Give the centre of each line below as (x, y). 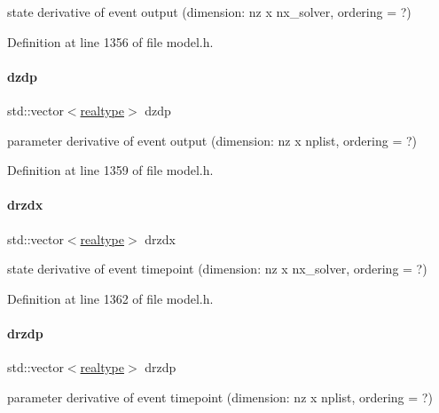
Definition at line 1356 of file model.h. (110, 41)
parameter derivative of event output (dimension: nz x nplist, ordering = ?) (212, 140)
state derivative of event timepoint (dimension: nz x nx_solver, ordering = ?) (217, 269)
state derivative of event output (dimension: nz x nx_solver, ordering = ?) (209, 12)
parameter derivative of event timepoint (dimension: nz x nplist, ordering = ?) (220, 397)
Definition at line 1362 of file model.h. (110, 298)
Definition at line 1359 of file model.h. (110, 170)
